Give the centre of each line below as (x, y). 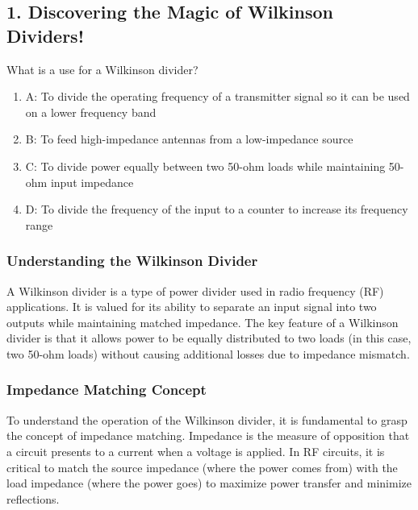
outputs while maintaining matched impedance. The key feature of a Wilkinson (203, 322)
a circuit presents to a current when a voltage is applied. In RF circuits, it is (196, 451)
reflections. (33, 498)
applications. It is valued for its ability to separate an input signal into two (192, 307)
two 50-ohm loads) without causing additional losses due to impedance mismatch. (208, 353)
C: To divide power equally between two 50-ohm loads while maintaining (205, 166)
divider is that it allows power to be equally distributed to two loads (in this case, (209, 338)
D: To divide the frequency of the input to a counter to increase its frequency (217, 209)
